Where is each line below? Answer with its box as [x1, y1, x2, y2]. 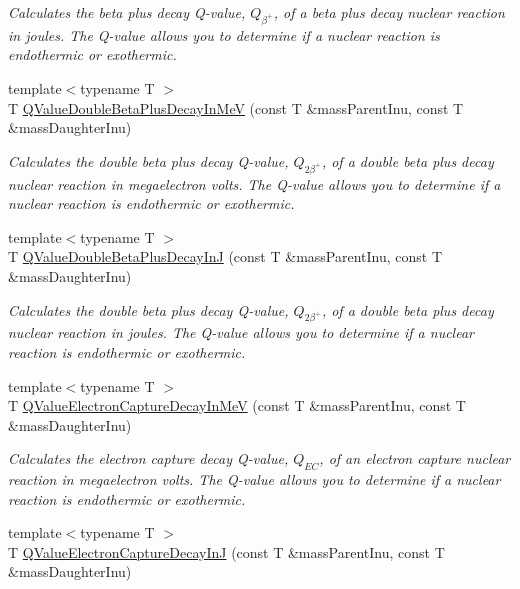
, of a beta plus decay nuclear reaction [273, 2, 505, 22]
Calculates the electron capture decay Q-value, [8, 448, 289, 469]
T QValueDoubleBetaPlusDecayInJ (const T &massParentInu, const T [8, 246, 443, 267]
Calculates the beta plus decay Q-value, [8, 2, 246, 22]
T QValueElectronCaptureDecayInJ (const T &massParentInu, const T [8, 541, 445, 562]
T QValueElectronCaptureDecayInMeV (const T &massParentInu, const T [8, 395, 466, 416]
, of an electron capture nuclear [319, 448, 511, 469]
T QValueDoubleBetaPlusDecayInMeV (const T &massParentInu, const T [8, 97, 464, 118]
